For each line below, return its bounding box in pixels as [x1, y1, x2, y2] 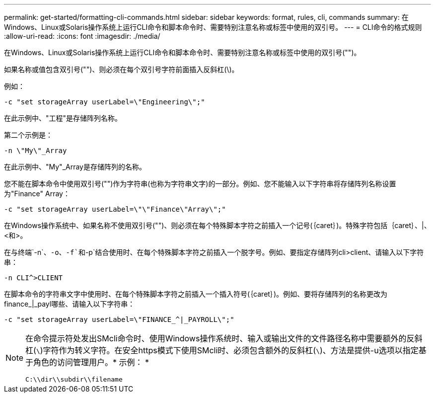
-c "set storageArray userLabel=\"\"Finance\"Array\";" [4, 205, 226, 213]
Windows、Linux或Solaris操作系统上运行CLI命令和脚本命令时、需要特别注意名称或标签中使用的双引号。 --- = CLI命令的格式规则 [4, 23, 422, 31]
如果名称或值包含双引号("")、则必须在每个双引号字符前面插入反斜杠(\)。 [4, 65, 239, 74]
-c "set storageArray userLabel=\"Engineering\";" [4, 98, 205, 106]
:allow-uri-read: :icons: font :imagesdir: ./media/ [4, 32, 160, 40]
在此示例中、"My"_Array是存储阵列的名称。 [4, 162, 146, 171]
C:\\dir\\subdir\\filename [25, 376, 123, 383]
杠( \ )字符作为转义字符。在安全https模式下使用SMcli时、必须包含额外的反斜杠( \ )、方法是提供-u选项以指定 [25, 345, 419, 355]
